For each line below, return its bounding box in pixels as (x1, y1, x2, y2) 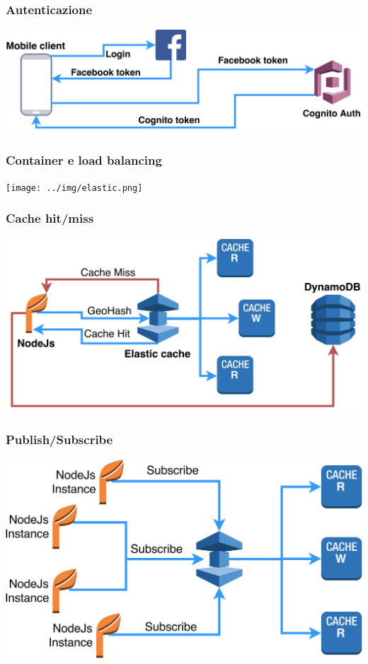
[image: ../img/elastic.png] (6, 182, 143, 193)
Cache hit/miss (6, 209, 94, 227)
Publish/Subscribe (6, 431, 113, 448)
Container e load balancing (6, 151, 162, 169)
